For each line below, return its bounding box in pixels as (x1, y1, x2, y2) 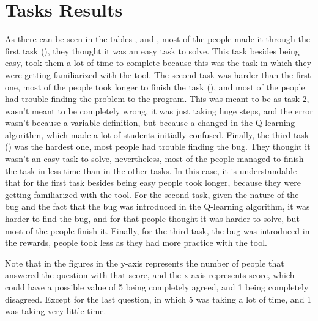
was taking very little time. (5, 304, 106, 317)
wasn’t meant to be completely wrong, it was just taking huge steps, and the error (5, 104, 313, 117)
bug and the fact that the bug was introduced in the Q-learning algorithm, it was (5, 200, 310, 213)
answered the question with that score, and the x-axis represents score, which (5, 268, 295, 281)
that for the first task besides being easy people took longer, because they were (5, 176, 301, 189)
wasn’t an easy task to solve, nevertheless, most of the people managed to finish (5, 152, 304, 165)
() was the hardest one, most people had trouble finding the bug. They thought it (5, 140, 311, 153)
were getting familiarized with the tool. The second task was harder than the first (5, 68, 311, 81)
